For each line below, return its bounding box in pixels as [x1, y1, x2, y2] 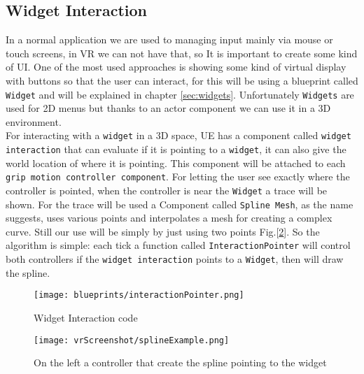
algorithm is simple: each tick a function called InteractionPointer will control [6, 238, 351, 252]
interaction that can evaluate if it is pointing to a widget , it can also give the [6, 142, 346, 157]
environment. [6, 114, 62, 129]
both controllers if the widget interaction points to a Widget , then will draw [6, 252, 344, 266]
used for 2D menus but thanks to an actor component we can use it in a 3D [6, 101, 331, 115]
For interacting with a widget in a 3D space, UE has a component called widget [6, 128, 351, 143]
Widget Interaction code [34, 310, 138, 325]
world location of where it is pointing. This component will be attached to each [6, 155, 346, 170]
